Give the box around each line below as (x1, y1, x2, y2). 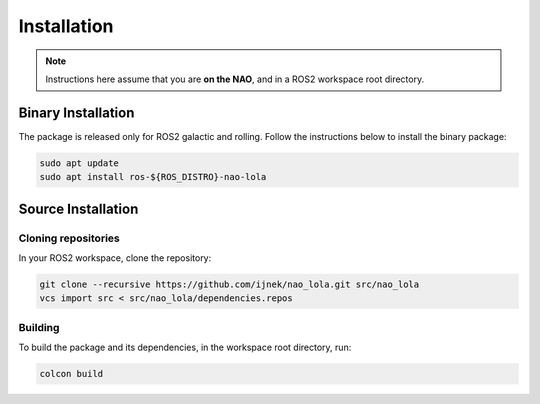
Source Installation (18, 200, 139, 217)
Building (18, 320, 60, 334)
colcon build (39, 368, 104, 380)
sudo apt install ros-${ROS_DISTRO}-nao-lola (39, 171, 267, 183)
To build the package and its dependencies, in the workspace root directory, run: (18, 341, 352, 354)
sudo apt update (39, 157, 120, 169)
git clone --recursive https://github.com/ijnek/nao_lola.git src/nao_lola (39, 278, 420, 290)
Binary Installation (18, 104, 135, 121)
